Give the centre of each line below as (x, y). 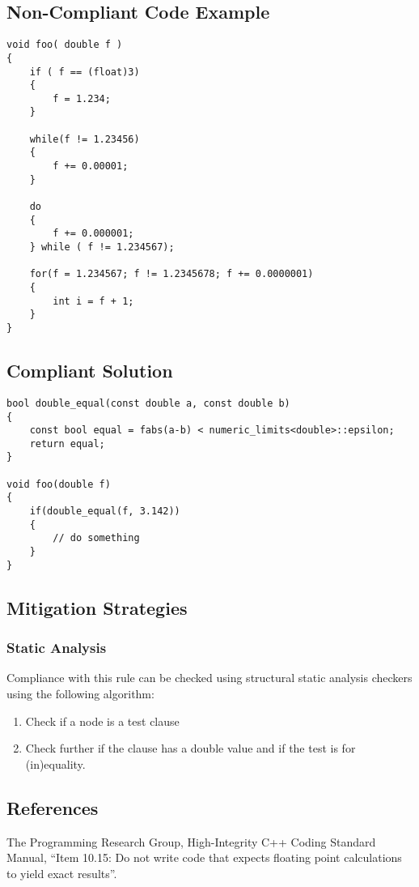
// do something (96, 538)
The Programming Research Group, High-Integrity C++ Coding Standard (191, 841)
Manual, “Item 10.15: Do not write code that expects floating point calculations (204, 857)
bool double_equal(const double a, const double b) (148, 403)
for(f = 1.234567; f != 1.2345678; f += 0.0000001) (171, 274)
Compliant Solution (90, 371)
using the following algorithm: (80, 693)
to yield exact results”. (62, 873)
